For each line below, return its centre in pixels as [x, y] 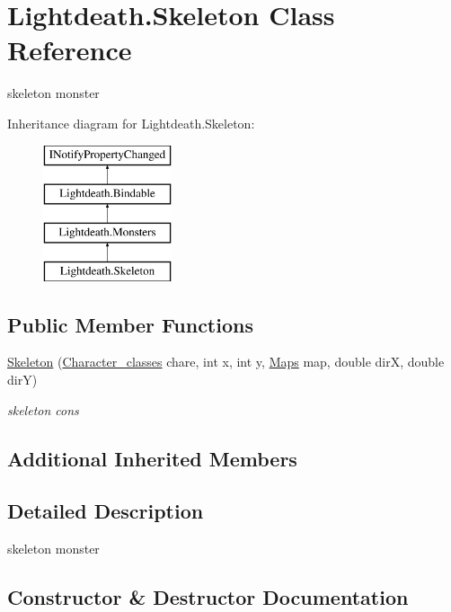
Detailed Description [106, 511]
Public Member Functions [130, 324]
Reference [70, 50]
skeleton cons [43, 409]
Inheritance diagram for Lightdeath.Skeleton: [131, 123]
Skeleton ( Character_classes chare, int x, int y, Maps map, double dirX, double [226, 362]
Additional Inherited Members [152, 458]
